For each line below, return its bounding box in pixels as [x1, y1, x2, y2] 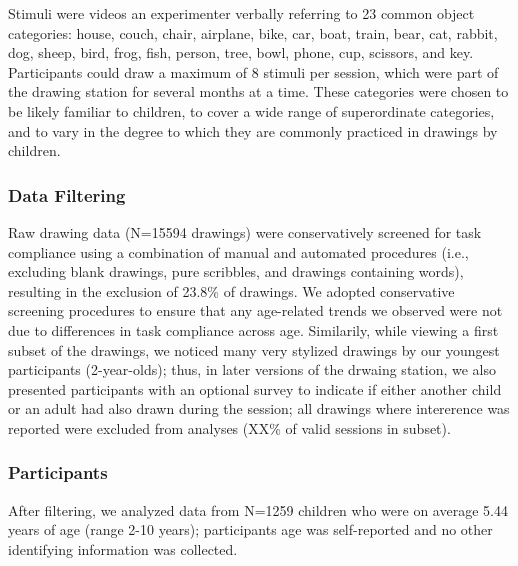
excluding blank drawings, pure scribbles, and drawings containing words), [8, 261, 464, 282]
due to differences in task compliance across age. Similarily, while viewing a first [8, 319, 499, 340]
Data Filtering [8, 182, 126, 207]
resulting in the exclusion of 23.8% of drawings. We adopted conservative [8, 280, 455, 301]
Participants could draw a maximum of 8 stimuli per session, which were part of [8, 61, 499, 82]
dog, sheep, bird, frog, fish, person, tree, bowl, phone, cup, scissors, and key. [8, 42, 474, 63]
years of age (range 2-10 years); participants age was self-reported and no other [8, 519, 493, 540]
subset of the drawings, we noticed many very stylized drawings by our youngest [8, 339, 500, 360]
